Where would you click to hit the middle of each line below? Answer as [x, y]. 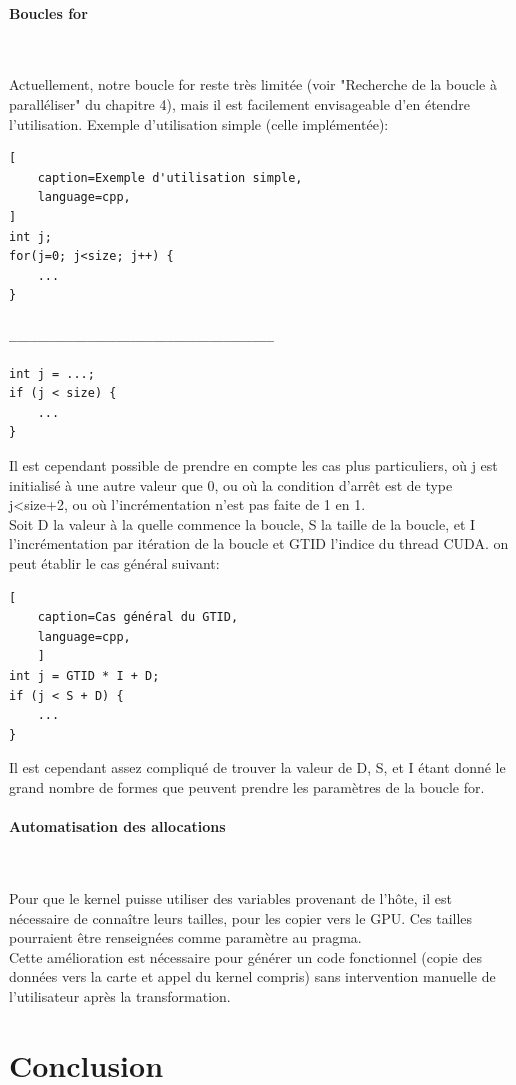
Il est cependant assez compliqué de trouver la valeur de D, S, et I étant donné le [257, 767]
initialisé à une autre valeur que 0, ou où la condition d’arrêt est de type [231, 484]
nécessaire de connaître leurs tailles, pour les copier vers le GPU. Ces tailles [241, 917]
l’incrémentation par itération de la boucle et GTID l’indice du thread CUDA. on [259, 543]
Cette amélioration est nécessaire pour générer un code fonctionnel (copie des [245, 956]
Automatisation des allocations [117, 826]
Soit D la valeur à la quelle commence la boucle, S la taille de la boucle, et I [242, 523]
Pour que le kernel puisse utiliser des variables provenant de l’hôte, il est [231, 897]
